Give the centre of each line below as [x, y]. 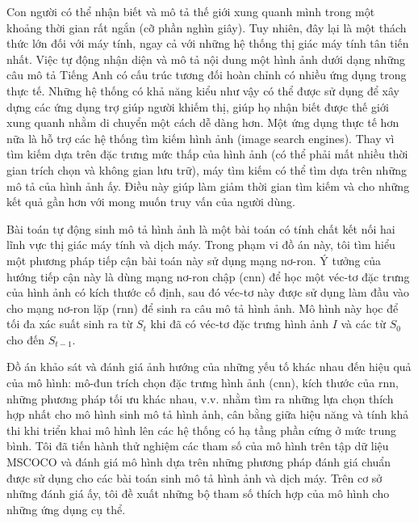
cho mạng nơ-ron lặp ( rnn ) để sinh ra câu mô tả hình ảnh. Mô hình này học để [203, 308]
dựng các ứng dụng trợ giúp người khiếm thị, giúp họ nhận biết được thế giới [198, 106]
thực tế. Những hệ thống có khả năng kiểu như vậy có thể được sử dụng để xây [203, 90]
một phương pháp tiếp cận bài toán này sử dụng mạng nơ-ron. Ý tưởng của [194, 260]
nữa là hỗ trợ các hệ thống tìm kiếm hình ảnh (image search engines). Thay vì [201, 138]
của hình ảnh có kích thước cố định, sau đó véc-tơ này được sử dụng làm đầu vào [208, 292]
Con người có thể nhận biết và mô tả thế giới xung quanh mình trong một [191, 11]
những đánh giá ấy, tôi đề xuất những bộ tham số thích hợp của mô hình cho [198, 493]
